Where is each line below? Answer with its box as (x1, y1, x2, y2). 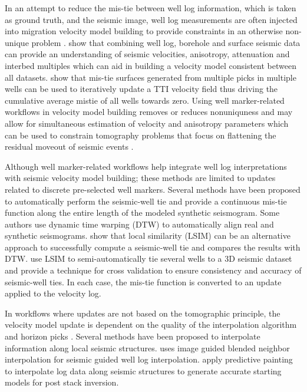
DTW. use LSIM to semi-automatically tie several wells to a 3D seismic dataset (5, 252, 292, 265)
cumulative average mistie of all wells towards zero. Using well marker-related (5, 94, 285, 106)
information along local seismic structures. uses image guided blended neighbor (5, 341, 290, 354)
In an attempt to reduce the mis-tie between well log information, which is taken (5, 2, 296, 14)
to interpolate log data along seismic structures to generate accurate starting (5, 364, 282, 377)
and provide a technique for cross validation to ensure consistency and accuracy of (5, 264, 302, 276)
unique (5, 36, 29, 48)
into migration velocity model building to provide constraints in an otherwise (5, 25, 283, 37)
